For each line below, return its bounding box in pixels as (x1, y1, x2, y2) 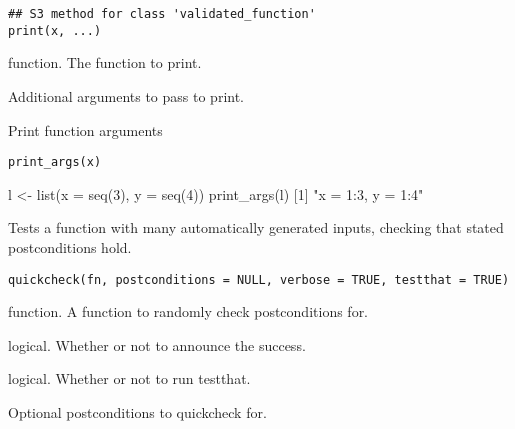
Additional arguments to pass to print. (8, 85, 244, 106)
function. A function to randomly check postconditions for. (8, 301, 369, 322)
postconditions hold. (8, 236, 132, 257)
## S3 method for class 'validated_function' (8, 7, 316, 21)
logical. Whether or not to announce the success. (8, 334, 306, 355)
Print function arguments (8, 119, 163, 140)
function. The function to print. (8, 52, 202, 73)
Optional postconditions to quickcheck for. (8, 401, 267, 422)
